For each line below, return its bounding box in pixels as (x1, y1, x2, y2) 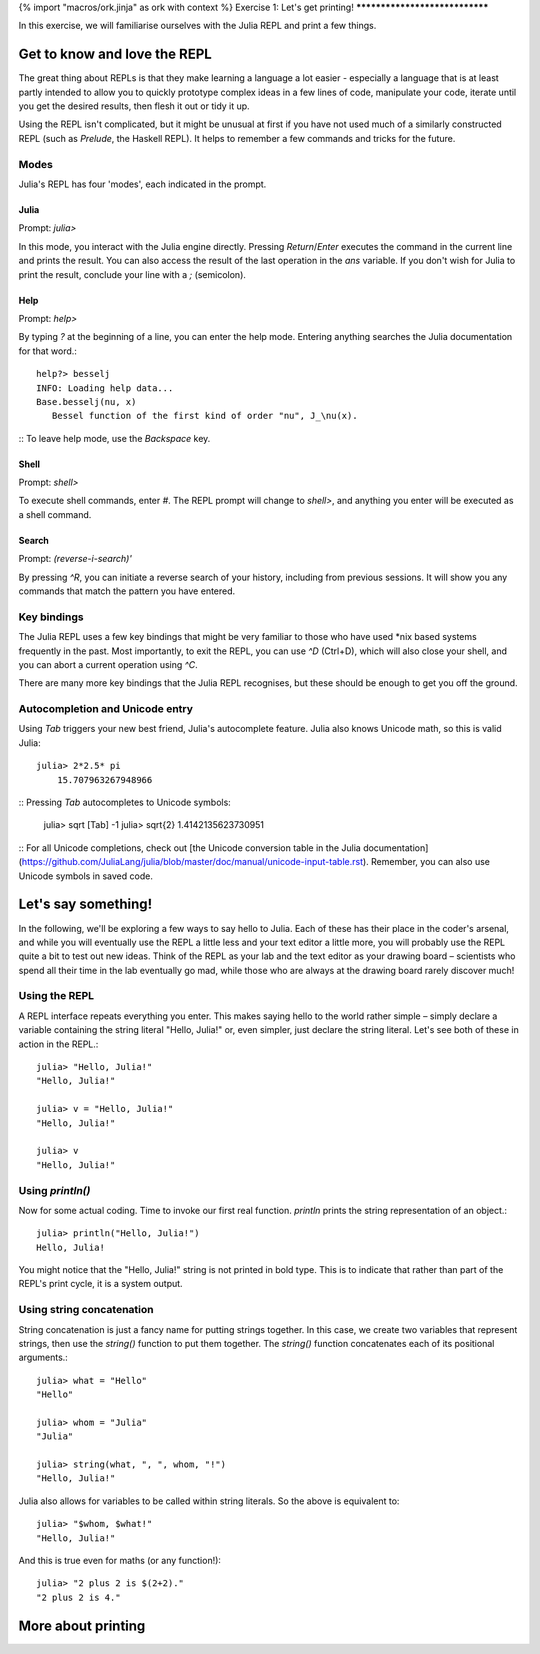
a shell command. (18, 508, 92, 520)
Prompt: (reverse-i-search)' (18, 553, 133, 565)
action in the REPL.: (18, 1038, 99, 1050)
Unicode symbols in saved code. (18, 870, 154, 882)
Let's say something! (18, 896, 153, 913)
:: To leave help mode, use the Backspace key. (18, 432, 211, 444)
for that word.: (18, 345, 77, 357)
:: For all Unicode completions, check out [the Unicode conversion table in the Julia (18, 841, 362, 854)
